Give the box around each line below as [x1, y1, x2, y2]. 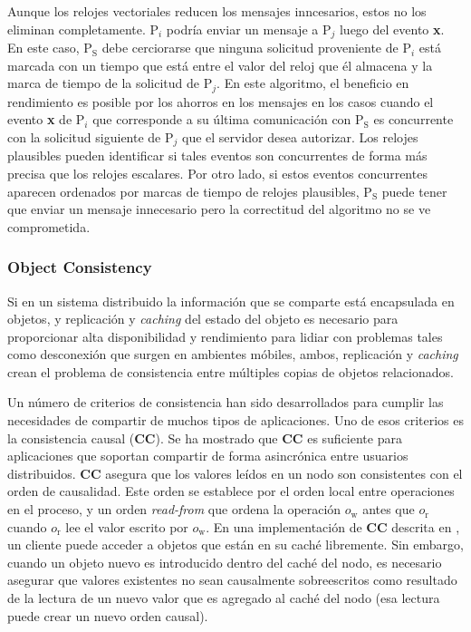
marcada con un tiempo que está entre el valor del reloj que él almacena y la [7, 55, 433, 74]
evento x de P [7, 110, 85, 129]
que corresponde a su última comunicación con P [92, 110, 364, 129]
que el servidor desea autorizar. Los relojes [182, 127, 418, 146]
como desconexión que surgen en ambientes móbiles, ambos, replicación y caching [7, 345, 458, 364]
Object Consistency [7, 256, 152, 278]
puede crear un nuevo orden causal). [7, 606, 208, 625]
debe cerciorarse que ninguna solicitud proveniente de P [101, 38, 411, 57]
